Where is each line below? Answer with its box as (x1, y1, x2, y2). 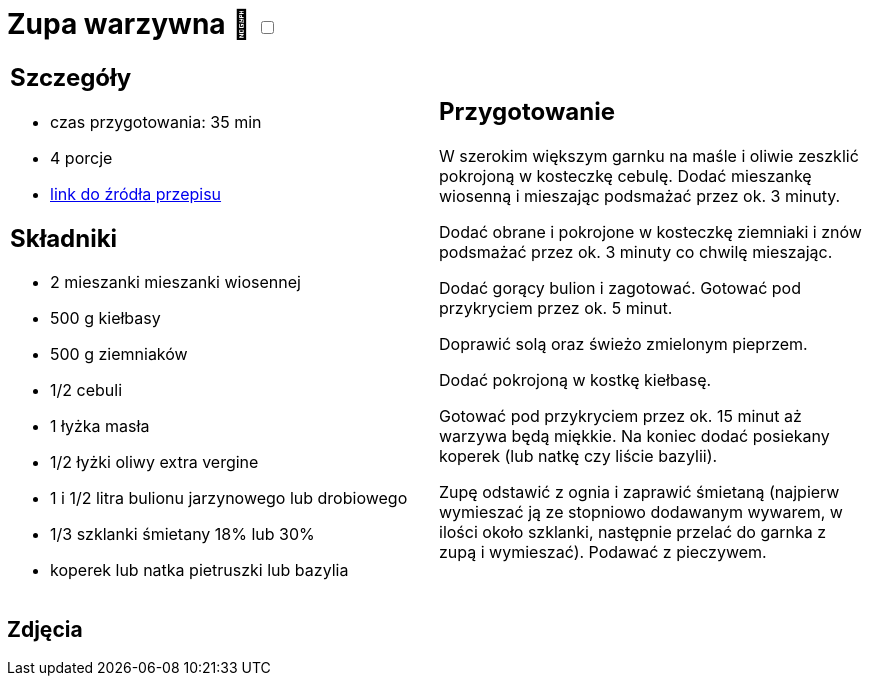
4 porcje (50, 147, 113, 168)
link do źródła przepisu (50, 183, 222, 204)
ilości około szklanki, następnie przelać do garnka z (439, 522, 827, 543)
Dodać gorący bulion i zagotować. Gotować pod (439, 278, 801, 299)
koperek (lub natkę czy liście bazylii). (439, 446, 718, 467)
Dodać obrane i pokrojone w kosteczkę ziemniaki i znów (439, 222, 862, 243)
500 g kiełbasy (50, 308, 161, 329)
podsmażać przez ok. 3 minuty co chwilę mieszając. (439, 242, 833, 263)
